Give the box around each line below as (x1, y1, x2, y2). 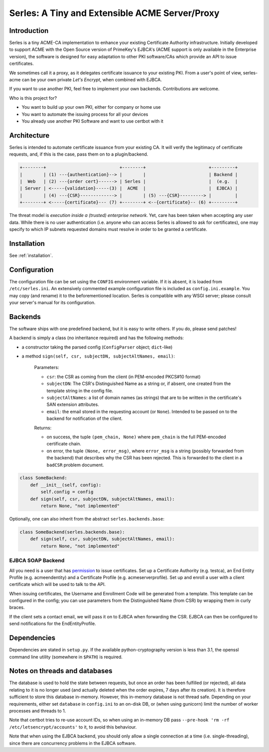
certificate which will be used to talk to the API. (9, 581, 106, 587)
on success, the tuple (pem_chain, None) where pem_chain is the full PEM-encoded (46, 434, 226, 440)
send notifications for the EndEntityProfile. (9, 621, 97, 627)
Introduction (9, 26, 49, 35)
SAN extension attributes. (46, 401, 99, 407)
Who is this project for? (9, 95, 57, 101)
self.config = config (40, 489, 94, 495)
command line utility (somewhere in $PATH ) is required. (9, 654, 123, 660)
